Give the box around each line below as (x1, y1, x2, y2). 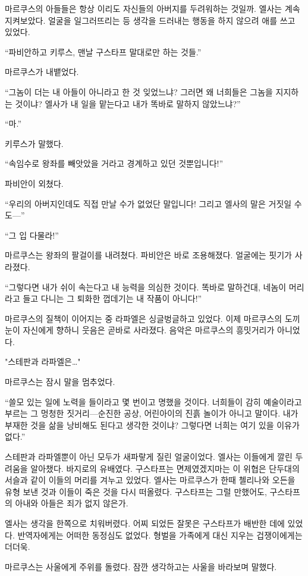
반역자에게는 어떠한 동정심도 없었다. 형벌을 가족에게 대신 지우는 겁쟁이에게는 (17, 528, 303, 541)
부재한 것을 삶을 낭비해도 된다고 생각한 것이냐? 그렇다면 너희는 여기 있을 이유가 (5, 418, 300, 431)
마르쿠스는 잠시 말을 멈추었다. (5, 375, 115, 388)
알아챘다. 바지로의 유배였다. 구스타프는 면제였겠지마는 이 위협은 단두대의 (30, 462, 300, 474)
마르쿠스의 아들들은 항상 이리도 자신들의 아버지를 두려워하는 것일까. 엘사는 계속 (5, 2, 300, 14)
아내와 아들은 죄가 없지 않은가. (15, 497, 128, 509)
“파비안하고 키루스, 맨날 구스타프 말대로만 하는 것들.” (5, 45, 202, 58)
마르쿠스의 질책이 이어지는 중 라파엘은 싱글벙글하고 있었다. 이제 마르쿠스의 (5, 312, 282, 324)
